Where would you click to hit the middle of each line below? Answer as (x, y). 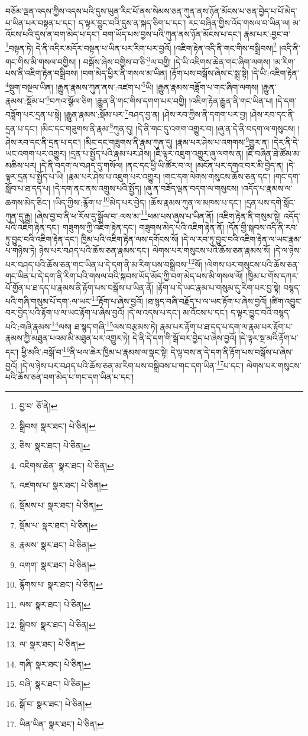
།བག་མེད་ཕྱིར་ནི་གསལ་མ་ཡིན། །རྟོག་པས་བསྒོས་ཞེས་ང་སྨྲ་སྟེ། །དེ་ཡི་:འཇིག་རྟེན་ (190, 73)
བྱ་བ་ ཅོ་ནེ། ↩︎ (38, 406)
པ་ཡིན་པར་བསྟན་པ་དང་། (41, 22)
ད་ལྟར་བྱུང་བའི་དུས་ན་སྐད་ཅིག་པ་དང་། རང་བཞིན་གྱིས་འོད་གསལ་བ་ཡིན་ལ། (184, 22)
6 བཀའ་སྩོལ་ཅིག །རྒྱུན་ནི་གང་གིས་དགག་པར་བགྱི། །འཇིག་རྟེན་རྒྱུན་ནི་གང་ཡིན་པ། (160, 100)
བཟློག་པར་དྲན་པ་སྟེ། (33, 114)
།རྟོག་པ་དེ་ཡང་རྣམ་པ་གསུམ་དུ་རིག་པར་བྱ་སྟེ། (218, 287)
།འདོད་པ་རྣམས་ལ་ (267, 188)
